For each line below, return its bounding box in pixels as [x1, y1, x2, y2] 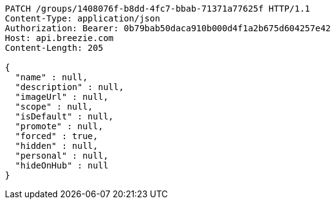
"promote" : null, [15, 121, 104, 131]
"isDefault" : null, [15, 111, 114, 121]
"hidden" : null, [15, 141, 98, 151]
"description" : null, [15, 82, 124, 92]
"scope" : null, [15, 102, 93, 111]
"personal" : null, [15, 151, 109, 161]
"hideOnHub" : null [15, 161, 109, 170]
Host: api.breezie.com [5, 33, 114, 43]
